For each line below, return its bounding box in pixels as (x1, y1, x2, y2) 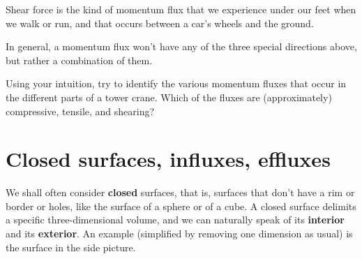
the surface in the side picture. (6, 239, 136, 254)
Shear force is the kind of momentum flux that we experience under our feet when (6, 2, 356, 16)
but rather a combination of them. (6, 52, 153, 67)
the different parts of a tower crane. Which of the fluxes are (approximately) (6, 89, 332, 104)
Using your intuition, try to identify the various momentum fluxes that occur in (6, 76, 347, 91)
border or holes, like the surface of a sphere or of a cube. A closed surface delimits (6, 198, 356, 213)
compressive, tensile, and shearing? (6, 103, 155, 118)
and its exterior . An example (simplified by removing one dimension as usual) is (6, 226, 353, 241)
